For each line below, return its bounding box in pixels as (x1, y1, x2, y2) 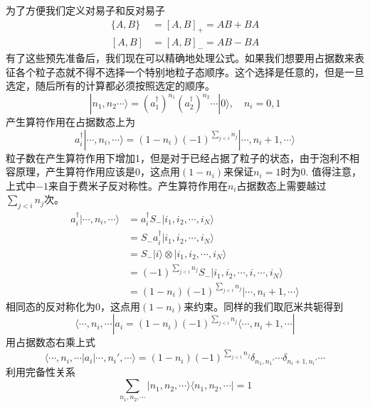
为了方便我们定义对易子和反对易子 (6, 3, 165, 17)
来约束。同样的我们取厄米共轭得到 (184, 298, 344, 313)
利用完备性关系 (6, 364, 75, 379)
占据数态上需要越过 (236, 178, 327, 192)
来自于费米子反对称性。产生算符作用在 (48, 178, 228, 192)
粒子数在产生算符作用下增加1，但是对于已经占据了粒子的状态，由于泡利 (6, 150, 339, 165)
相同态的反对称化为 (6, 298, 95, 313)
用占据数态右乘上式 (6, 335, 95, 349)
